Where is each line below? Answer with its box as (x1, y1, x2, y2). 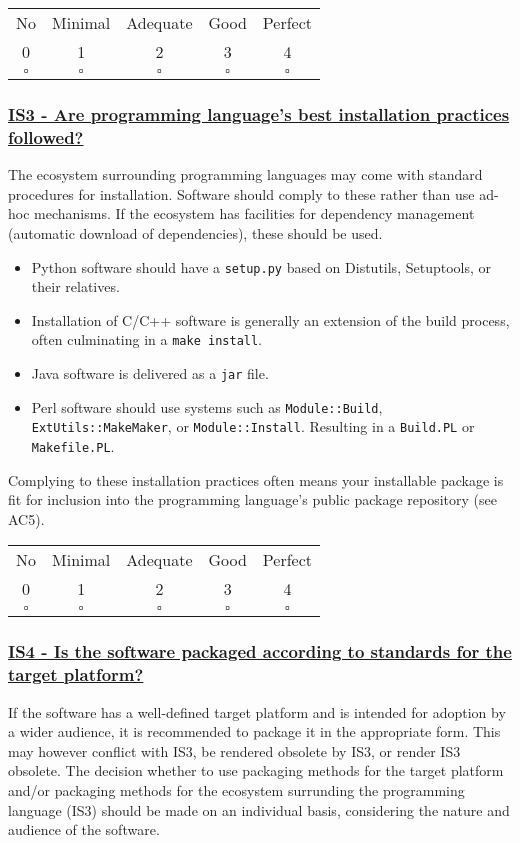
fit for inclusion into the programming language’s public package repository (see (8, 489, 497, 510)
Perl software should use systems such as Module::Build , (31, 396, 383, 417)
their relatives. (31, 276, 120, 297)
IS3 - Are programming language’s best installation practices (8, 101, 510, 126)
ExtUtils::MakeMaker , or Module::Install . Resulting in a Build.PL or (31, 416, 475, 437)
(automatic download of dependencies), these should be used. (8, 222, 383, 243)
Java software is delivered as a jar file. (31, 363, 269, 384)
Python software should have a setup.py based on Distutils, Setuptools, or (31, 256, 491, 277)
